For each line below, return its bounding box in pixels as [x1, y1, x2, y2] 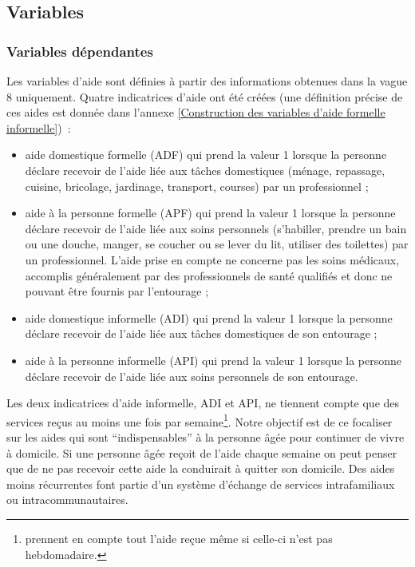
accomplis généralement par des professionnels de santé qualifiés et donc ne [25, 267, 393, 283]
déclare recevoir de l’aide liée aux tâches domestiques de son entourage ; [25, 325, 377, 342]
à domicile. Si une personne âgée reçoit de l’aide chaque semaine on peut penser [6, 444, 397, 461]
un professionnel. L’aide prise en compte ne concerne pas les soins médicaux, [25, 251, 400, 268]
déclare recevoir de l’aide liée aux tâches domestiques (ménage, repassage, [25, 161, 385, 178]
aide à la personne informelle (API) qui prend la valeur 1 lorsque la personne [25, 351, 402, 368]
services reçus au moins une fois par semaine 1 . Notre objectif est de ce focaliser [6, 410, 393, 430]
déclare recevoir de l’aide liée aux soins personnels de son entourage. [25, 367, 358, 384]
